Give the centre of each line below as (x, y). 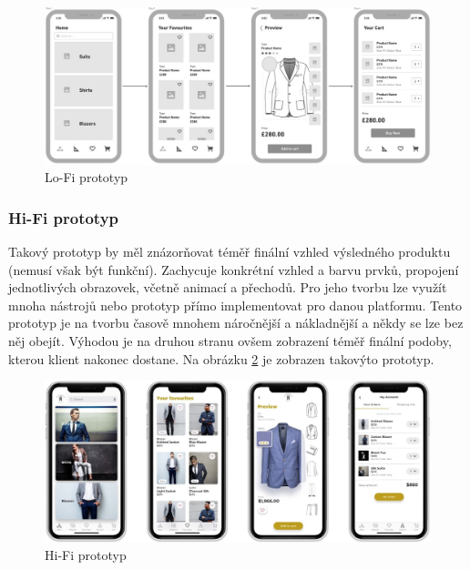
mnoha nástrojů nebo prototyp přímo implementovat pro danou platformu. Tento (235, 305)
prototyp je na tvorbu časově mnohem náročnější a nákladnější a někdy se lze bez (236, 323)
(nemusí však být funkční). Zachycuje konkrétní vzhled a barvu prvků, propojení (234, 269)
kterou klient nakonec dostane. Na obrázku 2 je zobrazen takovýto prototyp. (221, 358)
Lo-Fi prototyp (87, 177)
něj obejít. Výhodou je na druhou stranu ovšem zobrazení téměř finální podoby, (230, 341)
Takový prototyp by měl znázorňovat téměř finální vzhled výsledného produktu (230, 252)
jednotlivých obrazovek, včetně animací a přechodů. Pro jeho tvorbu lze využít (228, 287)
